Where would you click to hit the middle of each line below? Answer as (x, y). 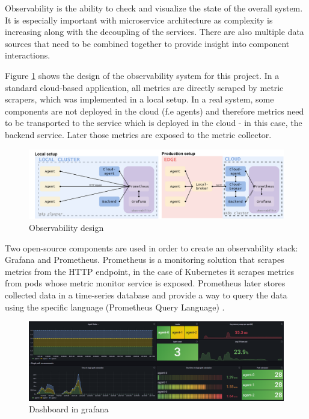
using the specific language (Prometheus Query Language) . (115, 307)
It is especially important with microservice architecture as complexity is (139, 20)
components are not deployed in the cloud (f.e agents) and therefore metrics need (154, 111)
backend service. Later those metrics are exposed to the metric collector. (138, 134)
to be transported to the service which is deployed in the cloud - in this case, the (154, 123)
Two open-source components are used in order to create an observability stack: (151, 247)
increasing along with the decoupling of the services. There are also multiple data (154, 32)
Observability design (66, 228)
